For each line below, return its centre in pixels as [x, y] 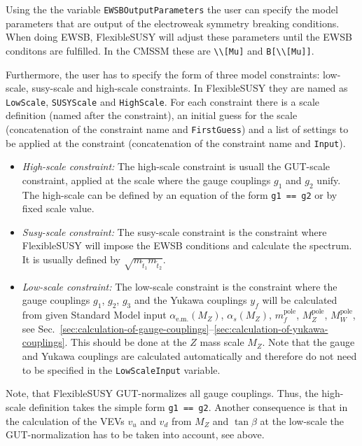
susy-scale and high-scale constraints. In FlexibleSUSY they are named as [190, 88]
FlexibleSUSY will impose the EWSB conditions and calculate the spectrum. [187, 245]
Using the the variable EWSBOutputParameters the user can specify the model [172, 9]
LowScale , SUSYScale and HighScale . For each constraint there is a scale [163, 101]
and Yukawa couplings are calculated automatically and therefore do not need [189, 356]
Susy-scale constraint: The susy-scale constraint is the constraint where [174, 231]
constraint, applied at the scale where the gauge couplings [146, 180]
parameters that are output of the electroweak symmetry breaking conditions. [173, 23]
